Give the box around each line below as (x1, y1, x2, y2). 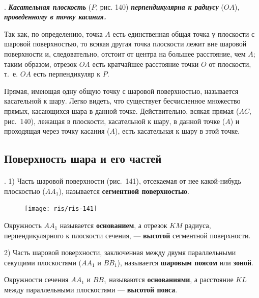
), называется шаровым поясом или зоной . (117, 257, 254, 267)
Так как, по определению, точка (4, 28, 103, 39)
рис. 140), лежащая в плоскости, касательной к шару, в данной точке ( (4, 115, 225, 126)
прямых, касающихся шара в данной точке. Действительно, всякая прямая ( (4, 105, 239, 116)
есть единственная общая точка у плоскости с (112, 28, 255, 39)
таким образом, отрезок (4, 58, 77, 69)
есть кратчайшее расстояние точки (92, 58, 199, 69)
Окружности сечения (4, 274, 69, 285)
